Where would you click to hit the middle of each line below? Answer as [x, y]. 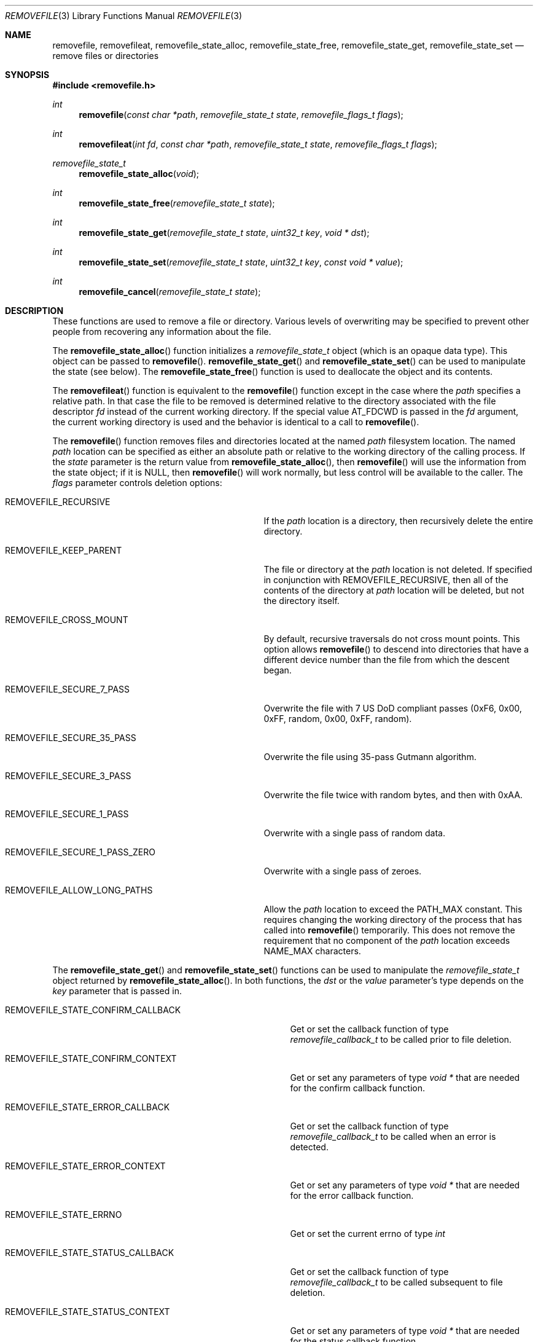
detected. [309, 1147]
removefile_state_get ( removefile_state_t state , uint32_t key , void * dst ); [224, 233]
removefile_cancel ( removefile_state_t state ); [170, 292]
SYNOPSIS [27, 75]
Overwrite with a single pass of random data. [354, 833]
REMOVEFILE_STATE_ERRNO [64, 1214]
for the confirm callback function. [358, 1088]
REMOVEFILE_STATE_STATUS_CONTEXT [88, 1312]
